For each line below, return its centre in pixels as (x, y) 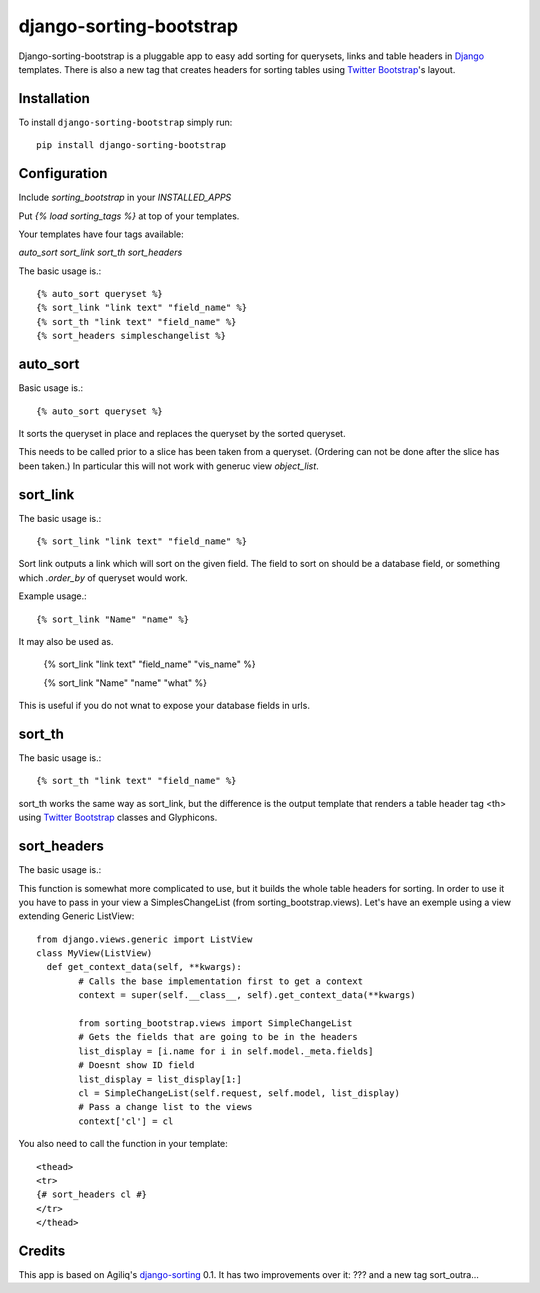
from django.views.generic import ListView (144, 939)
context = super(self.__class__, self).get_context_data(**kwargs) (247, 995)
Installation (54, 98)
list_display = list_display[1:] (160, 1079)
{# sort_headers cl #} (92, 1194)
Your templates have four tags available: (101, 234)
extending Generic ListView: (76, 916)
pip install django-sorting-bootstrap (131, 145)
